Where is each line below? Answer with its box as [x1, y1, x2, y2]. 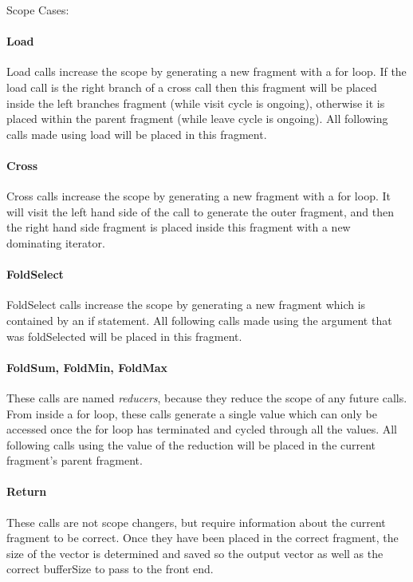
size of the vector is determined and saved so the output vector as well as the [6, 544, 383, 561]
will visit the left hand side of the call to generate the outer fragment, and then [6, 203, 394, 220]
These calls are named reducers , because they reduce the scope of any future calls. [6, 389, 407, 406]
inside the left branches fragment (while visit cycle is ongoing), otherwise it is [6, 94, 385, 111]
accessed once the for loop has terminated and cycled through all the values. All [6, 421, 398, 437]
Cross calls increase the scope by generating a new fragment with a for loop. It [6, 188, 391, 204]
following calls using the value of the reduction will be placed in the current [6, 436, 376, 453]
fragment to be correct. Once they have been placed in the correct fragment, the [6, 529, 399, 546]
